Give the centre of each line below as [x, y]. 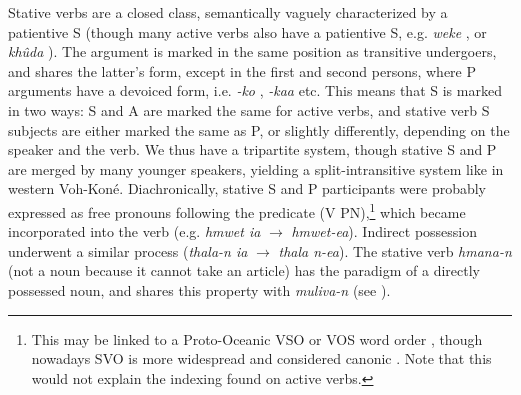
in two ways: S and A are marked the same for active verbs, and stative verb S [249, 109]
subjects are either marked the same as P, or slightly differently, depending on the [259, 129]
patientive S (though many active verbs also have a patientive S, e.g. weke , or [247, 31]
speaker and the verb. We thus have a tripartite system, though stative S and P [252, 149]
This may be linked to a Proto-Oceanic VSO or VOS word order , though [257, 338]
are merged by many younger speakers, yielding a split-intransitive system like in [256, 168]
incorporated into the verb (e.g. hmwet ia [134, 231]
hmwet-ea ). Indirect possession [384, 231]
